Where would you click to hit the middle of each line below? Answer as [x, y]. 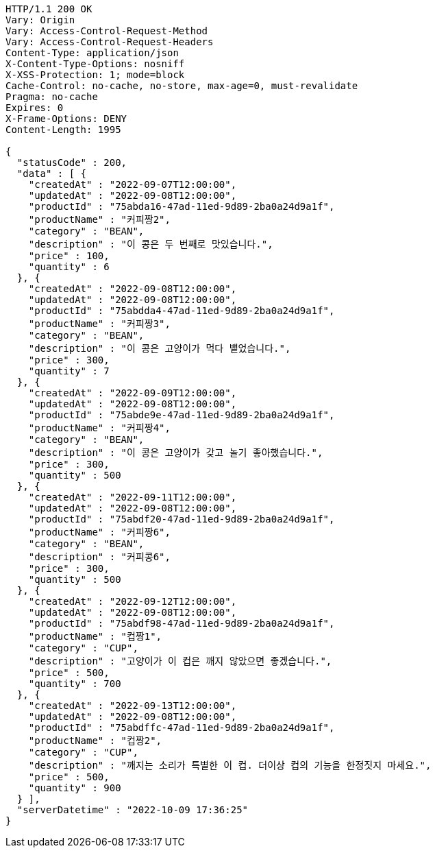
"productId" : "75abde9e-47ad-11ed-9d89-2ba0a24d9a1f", [182, 415]
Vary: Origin [40, 20]
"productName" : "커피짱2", [99, 219]
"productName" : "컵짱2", [95, 741]
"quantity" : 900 [75, 788]
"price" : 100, [69, 256]
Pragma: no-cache [52, 97]
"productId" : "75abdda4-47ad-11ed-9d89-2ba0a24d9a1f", [182, 311]
